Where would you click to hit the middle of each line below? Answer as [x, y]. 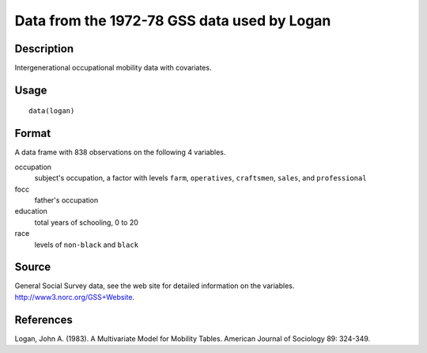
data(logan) [52, 111]
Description [44, 49]
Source [33, 267]
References [43, 319]
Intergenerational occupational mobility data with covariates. [113, 68]
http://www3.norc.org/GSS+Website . [74, 297]
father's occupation [66, 200]
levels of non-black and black [86, 245]
